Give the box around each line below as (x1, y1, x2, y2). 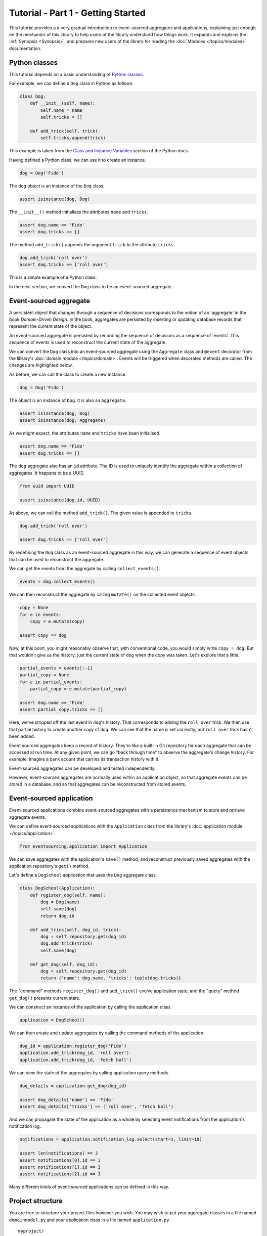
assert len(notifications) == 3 (19, 1150, 98, 1156)
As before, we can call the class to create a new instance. (9, 371, 127, 377)
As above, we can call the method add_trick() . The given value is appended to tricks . (9, 510, 193, 516)
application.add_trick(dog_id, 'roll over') (19, 1050, 130, 1056)
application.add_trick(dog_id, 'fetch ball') (19, 1057, 132, 1062)
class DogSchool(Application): (19, 885, 96, 891)
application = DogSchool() (19, 1017, 85, 1023)
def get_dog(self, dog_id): (30, 962, 98, 967)
